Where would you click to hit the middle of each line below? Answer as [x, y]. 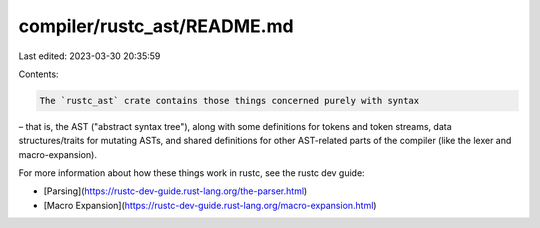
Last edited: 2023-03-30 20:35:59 [89, 56]
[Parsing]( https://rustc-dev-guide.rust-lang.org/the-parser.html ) [175, 191]
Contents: [38, 74]
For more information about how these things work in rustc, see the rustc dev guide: [191, 173]
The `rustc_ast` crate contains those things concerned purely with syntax [229, 100]
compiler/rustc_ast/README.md [156, 26]
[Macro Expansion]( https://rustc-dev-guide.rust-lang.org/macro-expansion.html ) [210, 205]
